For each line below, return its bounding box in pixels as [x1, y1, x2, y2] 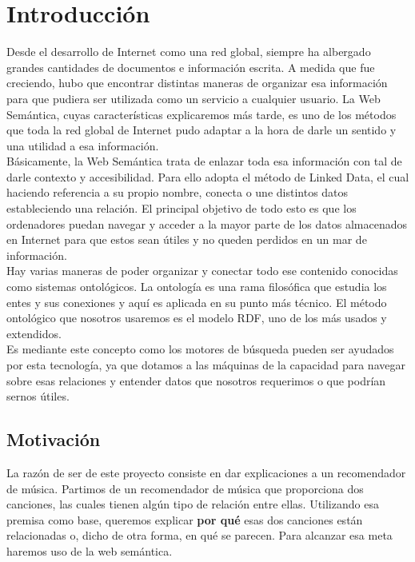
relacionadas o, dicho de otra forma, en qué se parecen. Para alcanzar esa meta [6, 527, 393, 544]
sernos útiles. [6, 388, 70, 405]
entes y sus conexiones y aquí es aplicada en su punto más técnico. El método [6, 293, 387, 310]
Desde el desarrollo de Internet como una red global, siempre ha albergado [6, 43, 371, 60]
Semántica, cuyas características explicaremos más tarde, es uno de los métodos [6, 106, 397, 122]
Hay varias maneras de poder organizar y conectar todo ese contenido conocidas [6, 262, 398, 279]
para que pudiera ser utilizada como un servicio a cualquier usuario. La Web [6, 90, 381, 106]
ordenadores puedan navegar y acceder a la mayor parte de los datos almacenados [6, 215, 408, 232]
